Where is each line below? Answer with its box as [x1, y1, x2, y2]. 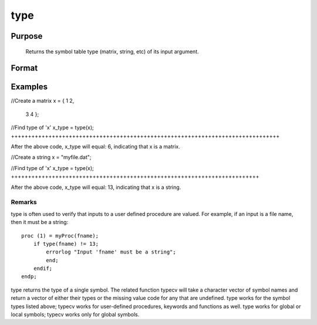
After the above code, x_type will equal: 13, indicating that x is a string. [11, 184, 181, 191]
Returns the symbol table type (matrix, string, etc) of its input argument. [25, 48, 199, 55]
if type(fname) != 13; [33, 241, 99, 247]
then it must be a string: [11, 219, 69, 226]
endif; [33, 265, 53, 272]
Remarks [11, 198, 38, 206]
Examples [11, 82, 48, 92]
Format [11, 63, 38, 73]
